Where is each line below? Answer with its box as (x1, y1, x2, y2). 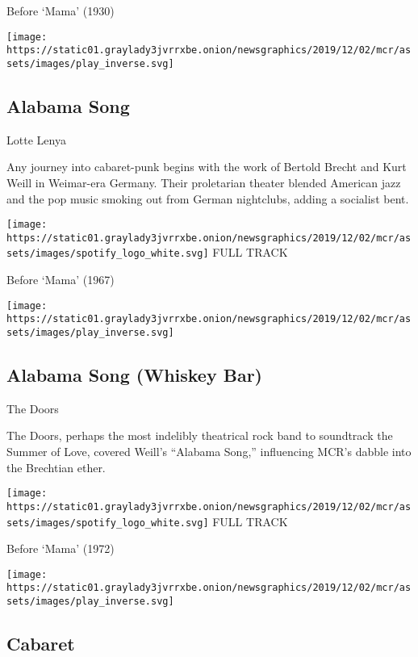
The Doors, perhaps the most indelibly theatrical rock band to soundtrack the (6, 427, 393, 444)
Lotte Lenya (6, 131, 66, 148)
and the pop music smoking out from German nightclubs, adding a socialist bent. (6, 190, 409, 207)
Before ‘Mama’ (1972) (6, 540, 115, 557)
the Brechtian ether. (6, 458, 106, 475)
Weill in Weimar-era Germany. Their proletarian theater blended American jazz (6, 174, 401, 190)
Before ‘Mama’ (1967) (6, 271, 115, 288)
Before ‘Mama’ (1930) (6, 2, 115, 19)
